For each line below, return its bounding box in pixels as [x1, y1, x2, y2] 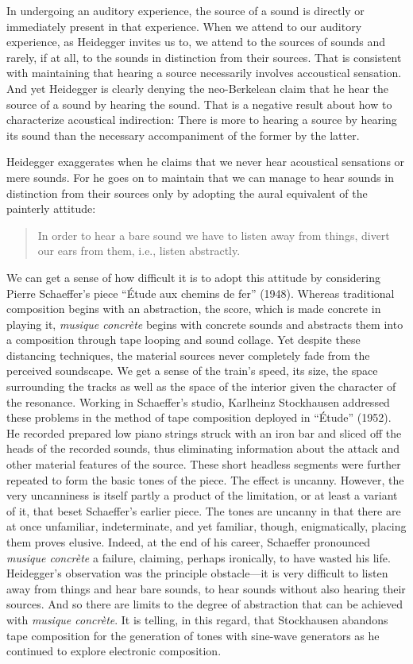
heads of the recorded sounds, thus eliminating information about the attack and [6, 440, 400, 457]
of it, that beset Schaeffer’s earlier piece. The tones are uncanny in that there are [6, 502, 401, 519]
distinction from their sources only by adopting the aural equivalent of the [6, 184, 368, 201]
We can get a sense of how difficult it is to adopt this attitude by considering [6, 268, 380, 285]
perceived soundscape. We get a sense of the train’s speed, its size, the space [6, 362, 378, 379]
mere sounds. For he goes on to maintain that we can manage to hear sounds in [6, 168, 394, 185]
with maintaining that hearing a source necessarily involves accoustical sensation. [6, 64, 402, 81]
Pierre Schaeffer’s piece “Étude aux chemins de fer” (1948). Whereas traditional [6, 284, 395, 301]
